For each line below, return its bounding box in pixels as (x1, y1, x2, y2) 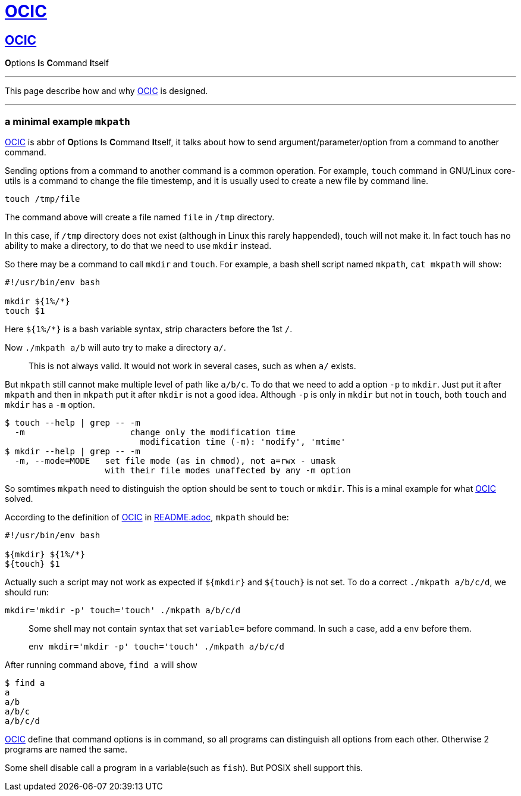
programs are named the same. (5, 744, 128, 754)
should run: (5, 586, 49, 597)
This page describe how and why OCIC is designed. (5, 86, 208, 96)
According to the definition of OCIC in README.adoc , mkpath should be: (5, 511, 289, 522)
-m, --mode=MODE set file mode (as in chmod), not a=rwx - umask (14, 455, 336, 466)
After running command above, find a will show (5, 659, 197, 670)
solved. (5, 493, 33, 504)
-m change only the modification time (14, 427, 296, 437)
